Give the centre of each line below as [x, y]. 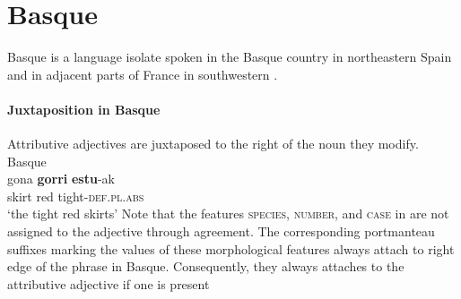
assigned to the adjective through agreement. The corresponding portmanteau [221, 231]
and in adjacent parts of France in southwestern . [143, 74]
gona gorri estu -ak [61, 179]
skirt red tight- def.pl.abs [76, 196]
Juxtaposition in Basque [84, 109]
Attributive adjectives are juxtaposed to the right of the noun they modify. [213, 144]
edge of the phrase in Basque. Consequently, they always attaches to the [206, 266]
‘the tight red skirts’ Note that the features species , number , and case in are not [228, 214]
